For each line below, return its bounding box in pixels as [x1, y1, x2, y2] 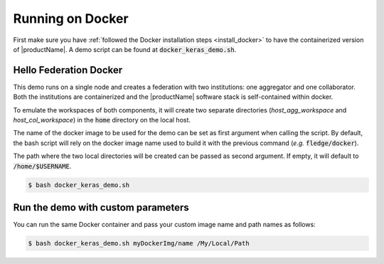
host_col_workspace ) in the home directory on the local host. [13, 116, 191, 125]
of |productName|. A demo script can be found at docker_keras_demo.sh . [13, 45, 237, 53]
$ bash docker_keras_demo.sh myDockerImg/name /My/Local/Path [28, 239, 250, 248]
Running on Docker [13, 11, 129, 26]
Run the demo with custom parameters [13, 201, 190, 213]
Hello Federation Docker [13, 64, 123, 76]
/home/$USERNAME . [13, 162, 72, 170]
